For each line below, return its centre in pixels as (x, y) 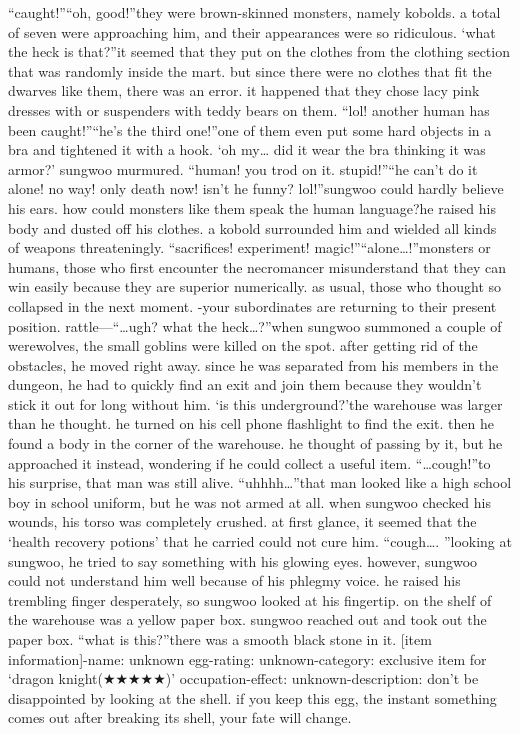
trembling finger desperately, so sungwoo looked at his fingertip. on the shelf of (250, 599)
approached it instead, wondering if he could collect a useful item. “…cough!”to (249, 462)
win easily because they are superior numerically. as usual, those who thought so (255, 286)
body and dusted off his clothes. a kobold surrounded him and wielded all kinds (252, 227)
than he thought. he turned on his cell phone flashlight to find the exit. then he (251, 423)
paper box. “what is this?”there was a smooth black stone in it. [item (220, 639)
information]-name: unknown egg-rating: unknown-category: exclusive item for (247, 658)
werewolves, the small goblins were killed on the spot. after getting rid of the (243, 345)
